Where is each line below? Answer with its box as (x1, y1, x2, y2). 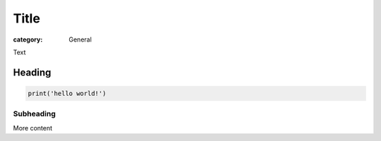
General (68, 35, 92, 44)
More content (13, 123, 53, 132)
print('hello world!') (28, 89, 107, 97)
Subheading (13, 109, 56, 119)
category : (13, 35, 43, 44)
